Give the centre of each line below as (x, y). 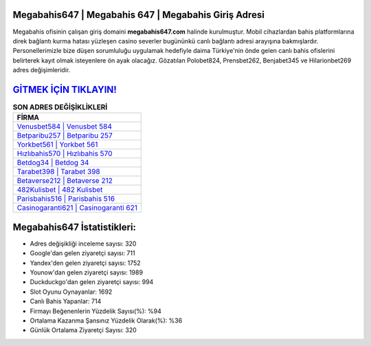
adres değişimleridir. (42, 70)
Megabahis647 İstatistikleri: (75, 227)
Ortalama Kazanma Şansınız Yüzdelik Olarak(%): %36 (106, 321)
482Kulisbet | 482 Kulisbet (60, 190)
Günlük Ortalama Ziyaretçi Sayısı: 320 (83, 330)
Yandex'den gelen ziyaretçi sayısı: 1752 (85, 263)
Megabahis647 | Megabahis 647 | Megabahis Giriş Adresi (138, 15)
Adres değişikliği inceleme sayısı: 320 (83, 244)
